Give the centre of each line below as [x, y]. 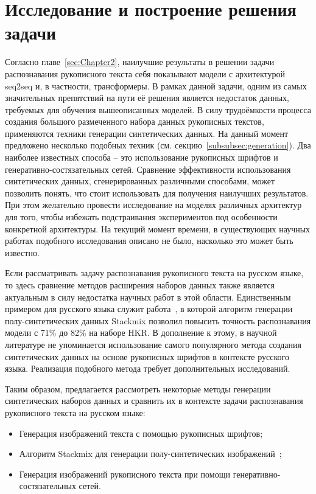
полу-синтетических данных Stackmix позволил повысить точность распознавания [158, 320]
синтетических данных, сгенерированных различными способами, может [140, 181]
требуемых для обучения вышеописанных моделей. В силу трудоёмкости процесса [158, 109]
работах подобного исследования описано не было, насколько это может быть [149, 241]
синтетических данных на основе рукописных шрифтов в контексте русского [147, 356]
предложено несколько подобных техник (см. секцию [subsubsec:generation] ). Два [158, 145]
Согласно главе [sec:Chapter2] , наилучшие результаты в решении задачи [140, 62]
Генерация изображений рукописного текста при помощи [125, 474]
